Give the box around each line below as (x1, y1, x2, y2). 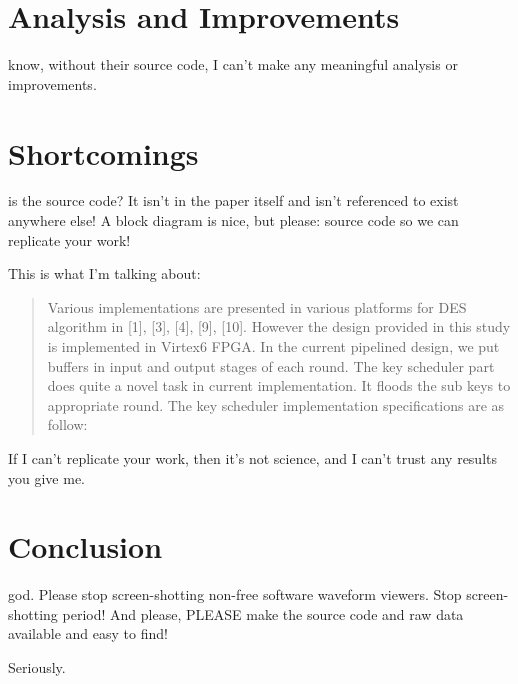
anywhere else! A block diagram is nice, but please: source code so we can (8, 210, 459, 231)
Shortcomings (8, 132, 199, 173)
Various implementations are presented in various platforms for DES (47, 296, 467, 317)
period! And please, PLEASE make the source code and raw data (62, 603, 464, 624)
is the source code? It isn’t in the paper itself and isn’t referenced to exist (8, 190, 459, 211)
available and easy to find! (8, 623, 168, 644)
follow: (47, 414, 88, 435)
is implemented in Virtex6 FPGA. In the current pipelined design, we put (47, 336, 500, 356)
